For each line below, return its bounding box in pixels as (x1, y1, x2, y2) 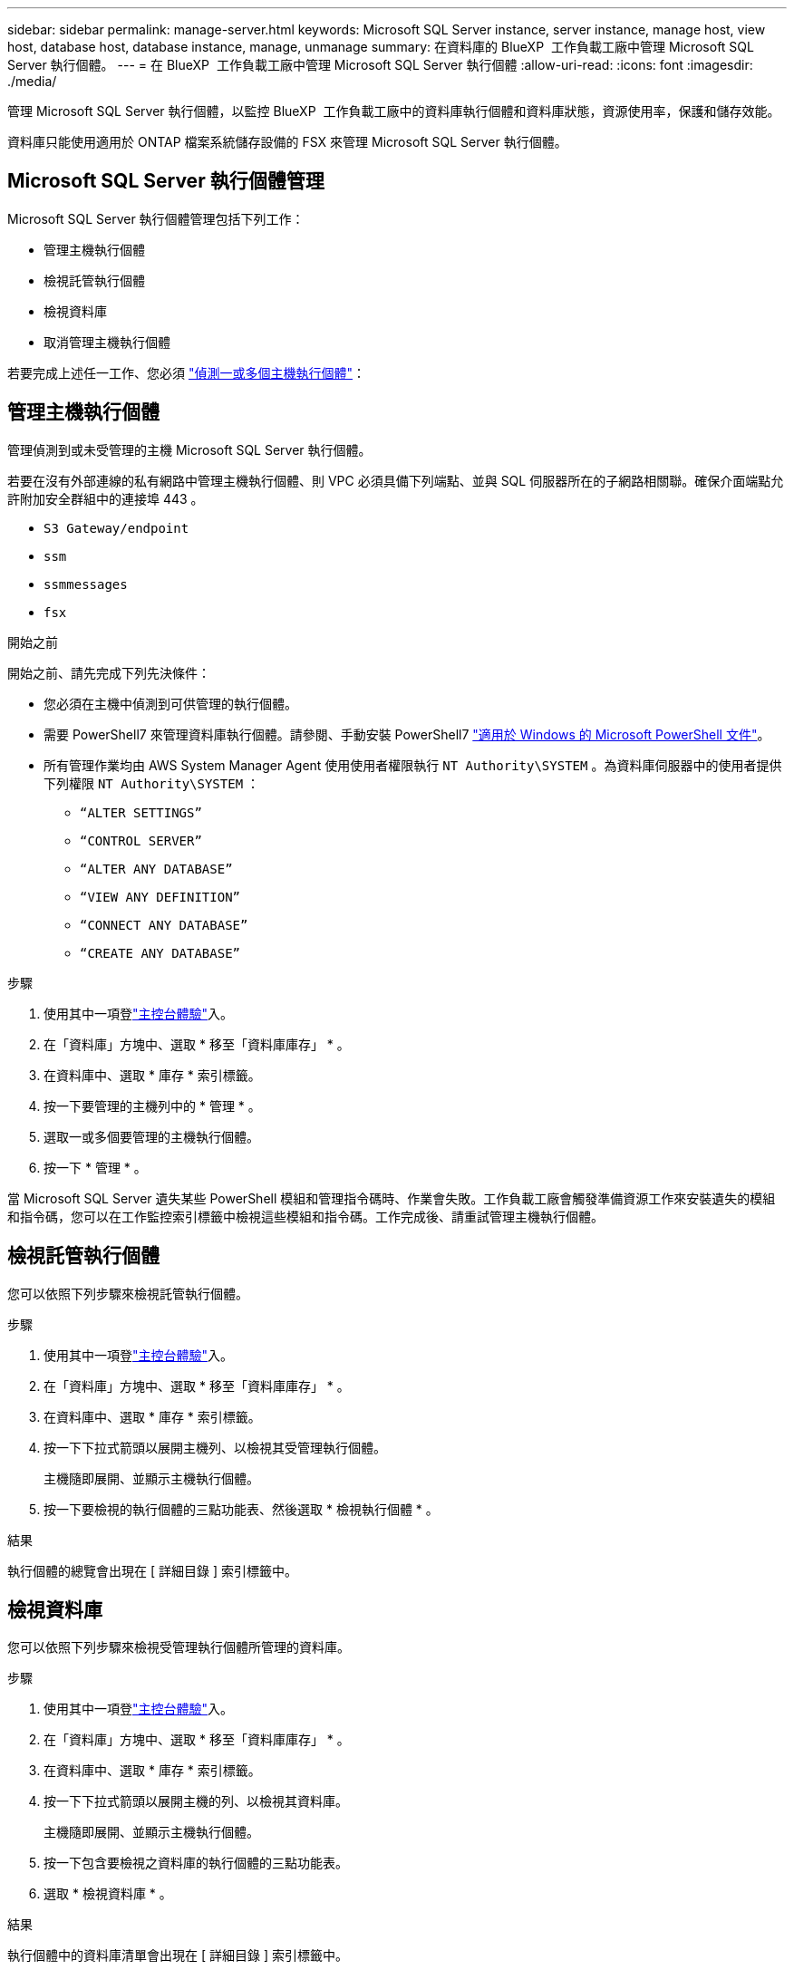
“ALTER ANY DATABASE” (80, 861, 233, 876)
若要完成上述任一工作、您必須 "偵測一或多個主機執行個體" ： (7, 364, 365, 381)
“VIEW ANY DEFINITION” (80, 889, 241, 904)
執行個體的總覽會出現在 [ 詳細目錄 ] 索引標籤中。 (7, 1562, 297, 1579)
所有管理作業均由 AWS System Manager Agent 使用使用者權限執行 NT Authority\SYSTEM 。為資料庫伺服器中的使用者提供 (44, 757, 782, 773)
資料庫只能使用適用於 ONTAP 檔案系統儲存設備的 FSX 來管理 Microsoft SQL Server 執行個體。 (7, 134, 567, 150)
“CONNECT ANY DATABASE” (80, 917, 248, 932)
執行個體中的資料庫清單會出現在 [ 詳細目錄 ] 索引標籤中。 (7, 1947, 348, 1964)
